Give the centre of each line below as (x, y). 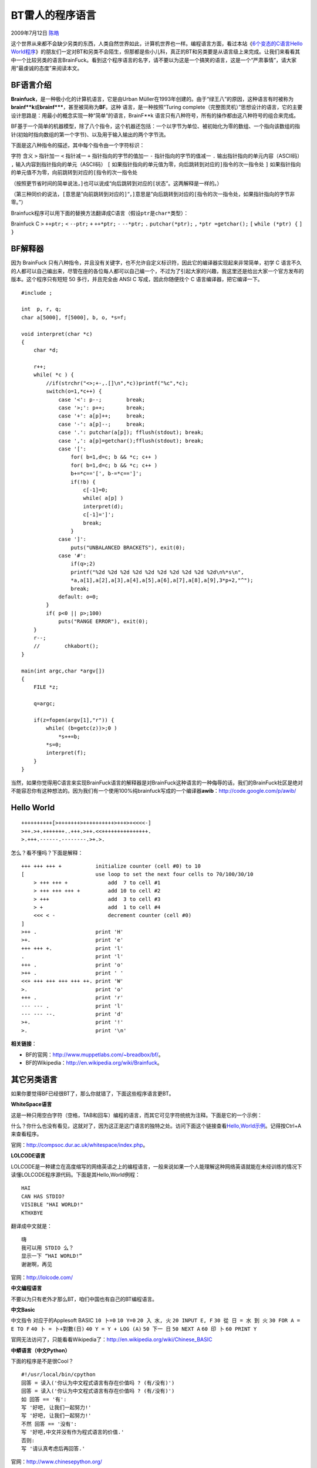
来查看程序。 (26, 1134)
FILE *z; (46, 687)
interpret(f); (66, 753)
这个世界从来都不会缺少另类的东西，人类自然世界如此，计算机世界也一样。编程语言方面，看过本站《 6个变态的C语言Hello (157, 43)
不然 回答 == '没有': (49, 1424)
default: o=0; (79, 597)
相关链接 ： (24, 1044)
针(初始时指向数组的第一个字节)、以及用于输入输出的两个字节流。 (90, 134)
